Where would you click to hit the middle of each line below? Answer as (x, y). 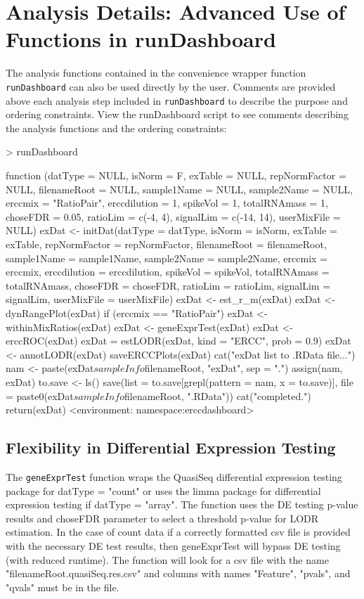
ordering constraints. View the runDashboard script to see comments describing (177, 114)
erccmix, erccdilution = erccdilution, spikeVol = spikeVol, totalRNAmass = (168, 272)
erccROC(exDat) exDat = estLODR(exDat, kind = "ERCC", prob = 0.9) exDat (178, 341)
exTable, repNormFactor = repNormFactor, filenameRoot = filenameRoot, (166, 244)
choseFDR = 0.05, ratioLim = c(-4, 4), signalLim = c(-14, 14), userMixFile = (173, 216)
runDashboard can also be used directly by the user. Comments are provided (171, 86)
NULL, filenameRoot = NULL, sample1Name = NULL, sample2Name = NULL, (179, 189)
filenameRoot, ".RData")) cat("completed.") (218, 395)
